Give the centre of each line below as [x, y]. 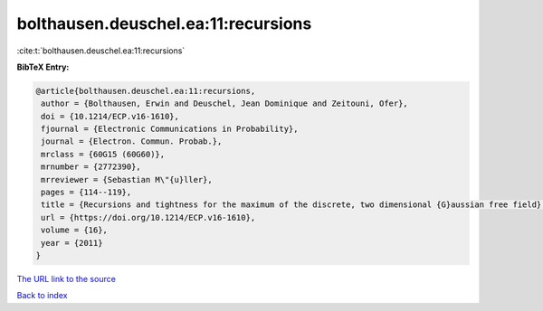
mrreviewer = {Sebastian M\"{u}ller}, [127, 179]
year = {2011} [72, 243]
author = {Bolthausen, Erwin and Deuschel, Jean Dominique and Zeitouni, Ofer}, [225, 104]
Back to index [42, 296]
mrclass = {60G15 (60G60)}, [103, 154]
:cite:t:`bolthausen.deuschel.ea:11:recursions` [101, 51]
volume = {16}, [75, 230]
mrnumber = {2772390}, [91, 167]
